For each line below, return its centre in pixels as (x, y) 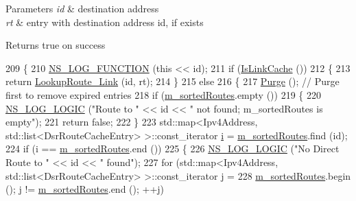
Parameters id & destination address (82, 8)
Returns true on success (56, 45)
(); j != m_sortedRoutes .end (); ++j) (85, 189)
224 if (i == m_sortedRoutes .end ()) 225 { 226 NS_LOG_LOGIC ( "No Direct (173, 149)
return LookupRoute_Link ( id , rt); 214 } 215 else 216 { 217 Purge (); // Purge (173, 81)
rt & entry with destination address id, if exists (105, 22)
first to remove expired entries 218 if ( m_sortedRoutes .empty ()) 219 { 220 (163, 94)
